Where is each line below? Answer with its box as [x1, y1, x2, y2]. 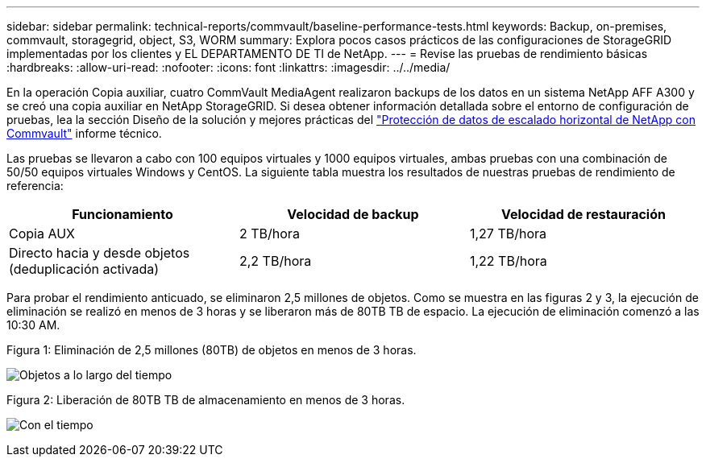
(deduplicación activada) [9, 261, 160, 277]
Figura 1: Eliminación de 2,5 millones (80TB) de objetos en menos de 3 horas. [6, 343, 417, 357]
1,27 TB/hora [469, 225, 547, 242]
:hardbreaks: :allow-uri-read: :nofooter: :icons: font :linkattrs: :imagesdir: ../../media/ [6, 60, 451, 74]
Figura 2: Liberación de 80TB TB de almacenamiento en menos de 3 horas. [6, 393, 405, 407]
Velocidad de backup [287, 206, 419, 222]
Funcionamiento [72, 206, 173, 222]
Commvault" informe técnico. [6, 126, 162, 140]
